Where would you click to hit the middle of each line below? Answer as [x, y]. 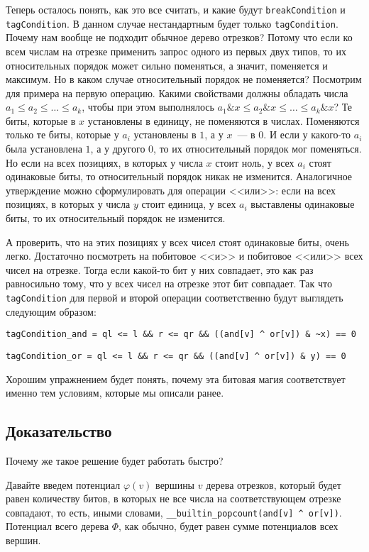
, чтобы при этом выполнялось [148, 107]
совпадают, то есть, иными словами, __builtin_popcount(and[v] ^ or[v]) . [174, 512]
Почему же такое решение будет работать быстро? [115, 460]
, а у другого [118, 149]
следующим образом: [51, 311]
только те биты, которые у [62, 134]
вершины [175, 484]
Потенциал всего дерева [57, 526]
